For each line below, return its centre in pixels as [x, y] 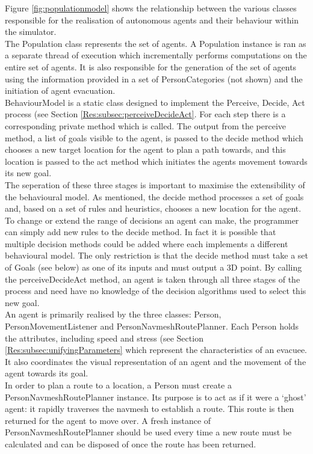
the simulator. [31, 32]
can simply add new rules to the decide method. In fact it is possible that [141, 232]
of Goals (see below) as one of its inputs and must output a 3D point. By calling [153, 267]
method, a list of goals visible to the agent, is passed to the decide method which [154, 137]
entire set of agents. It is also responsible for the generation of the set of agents [151, 66]
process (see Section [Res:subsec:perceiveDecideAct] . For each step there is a [145, 114]
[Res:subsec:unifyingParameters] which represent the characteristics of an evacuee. [156, 350]
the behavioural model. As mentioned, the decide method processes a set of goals [154, 196]
